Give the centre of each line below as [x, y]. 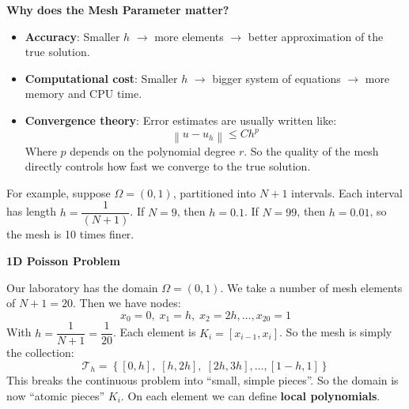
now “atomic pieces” [56, 395]
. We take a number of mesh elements [311, 287]
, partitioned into [214, 192]
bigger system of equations [276, 78]
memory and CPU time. [83, 94]
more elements [189, 36]
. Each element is [154, 332]
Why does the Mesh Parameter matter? [118, 9]
